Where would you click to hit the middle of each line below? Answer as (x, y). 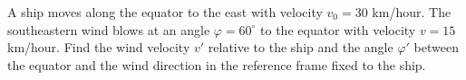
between (436, 47)
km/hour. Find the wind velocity (99, 47)
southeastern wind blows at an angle (109, 29)
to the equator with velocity (338, 29)
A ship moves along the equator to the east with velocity (165, 12)
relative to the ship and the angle (301, 47)
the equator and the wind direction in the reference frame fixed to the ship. (217, 64)
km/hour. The (412, 12)
